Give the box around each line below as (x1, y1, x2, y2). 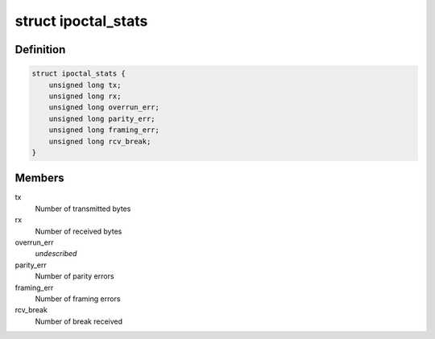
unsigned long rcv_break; (48, 137, 151, 146)
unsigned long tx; (48, 81, 122, 89)
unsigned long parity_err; (48, 114, 156, 123)
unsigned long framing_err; (48, 126, 160, 134)
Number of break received (35, 316, 123, 326)
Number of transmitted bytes (35, 204, 131, 213)
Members (14, 172, 64, 185)
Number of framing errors (35, 294, 121, 304)
